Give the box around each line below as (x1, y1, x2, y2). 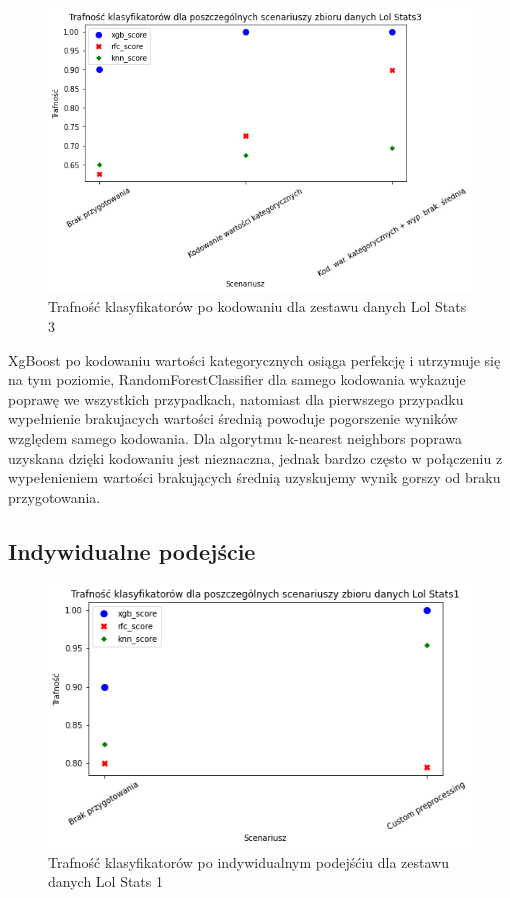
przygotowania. (8, 486, 101, 507)
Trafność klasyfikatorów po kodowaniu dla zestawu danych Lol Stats (48, 296, 467, 317)
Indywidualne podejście (8, 535, 256, 566)
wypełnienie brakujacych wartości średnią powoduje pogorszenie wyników (8, 408, 458, 429)
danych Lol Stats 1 (48, 871, 163, 892)
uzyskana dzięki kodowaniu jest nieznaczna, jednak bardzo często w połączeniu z (8, 447, 503, 468)
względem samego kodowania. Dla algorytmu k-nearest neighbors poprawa (8, 427, 463, 448)
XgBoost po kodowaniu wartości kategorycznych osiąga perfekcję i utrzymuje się (8, 349, 501, 370)
